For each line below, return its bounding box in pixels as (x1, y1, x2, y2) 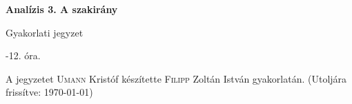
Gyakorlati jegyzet (6, 25, 84, 39)
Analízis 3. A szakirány (6, 2, 118, 16)
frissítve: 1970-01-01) (6, 85, 93, 99)
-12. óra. (6, 48, 41, 63)
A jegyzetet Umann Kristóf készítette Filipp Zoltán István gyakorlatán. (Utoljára (6, 71, 347, 85)
